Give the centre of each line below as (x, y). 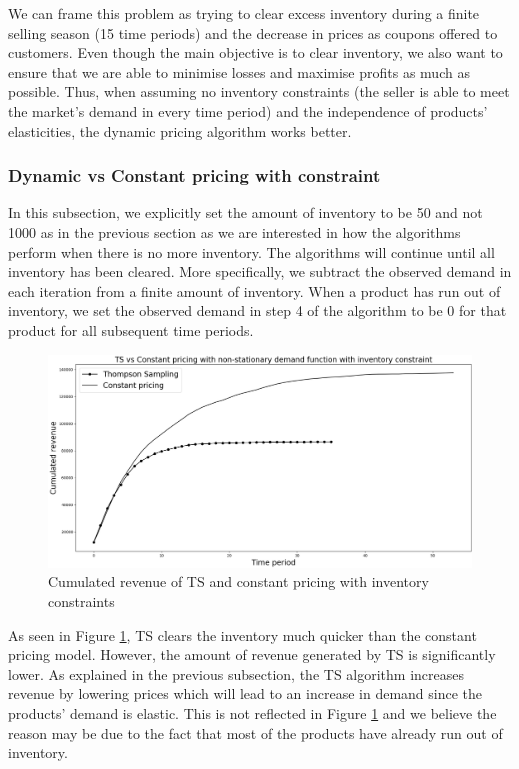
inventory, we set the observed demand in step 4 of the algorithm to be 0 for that (257, 310)
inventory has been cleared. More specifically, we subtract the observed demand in (260, 271)
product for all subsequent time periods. (131, 329)
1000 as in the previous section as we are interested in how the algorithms (234, 231)
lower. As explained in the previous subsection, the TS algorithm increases (236, 673)
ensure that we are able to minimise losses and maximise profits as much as (239, 71)
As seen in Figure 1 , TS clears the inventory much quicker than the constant (242, 634)
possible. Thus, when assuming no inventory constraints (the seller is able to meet (259, 91)
